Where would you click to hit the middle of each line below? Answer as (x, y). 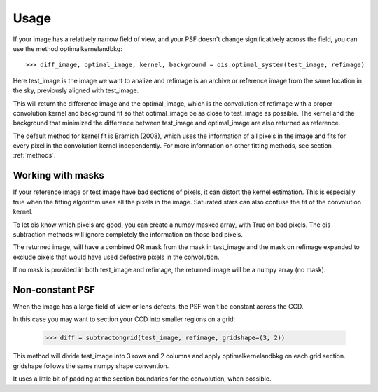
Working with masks (59, 175)
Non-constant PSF (54, 289)
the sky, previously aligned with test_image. (76, 90)
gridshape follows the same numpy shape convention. (91, 366)
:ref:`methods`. (34, 155)
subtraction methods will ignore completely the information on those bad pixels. (128, 234)
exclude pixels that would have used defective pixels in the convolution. (116, 257)
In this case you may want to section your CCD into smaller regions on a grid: (124, 319)
